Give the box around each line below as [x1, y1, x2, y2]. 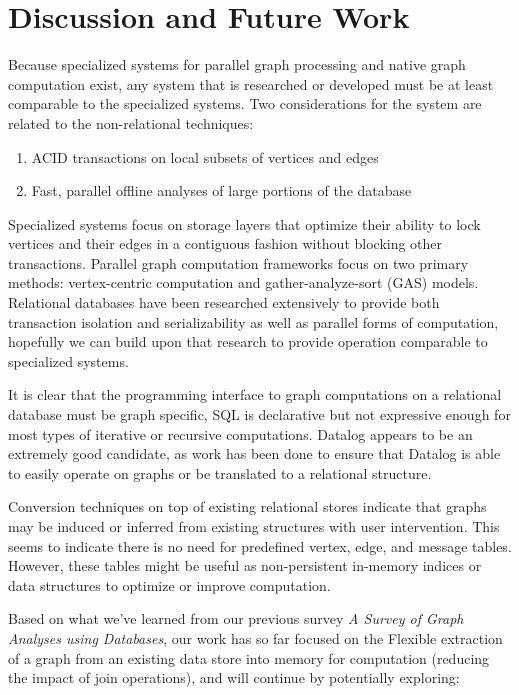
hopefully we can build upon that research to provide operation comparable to [8, 331, 488, 352]
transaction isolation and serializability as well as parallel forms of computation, [8, 311, 499, 332]
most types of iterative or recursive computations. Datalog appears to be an [8, 423, 473, 444]
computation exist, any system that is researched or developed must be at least [8, 73, 494, 94]
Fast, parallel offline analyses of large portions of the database [31, 180, 412, 201]
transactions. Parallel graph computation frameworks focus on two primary [8, 252, 469, 273]
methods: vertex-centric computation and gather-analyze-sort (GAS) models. [8, 272, 479, 293]
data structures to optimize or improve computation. [8, 574, 331, 595]
